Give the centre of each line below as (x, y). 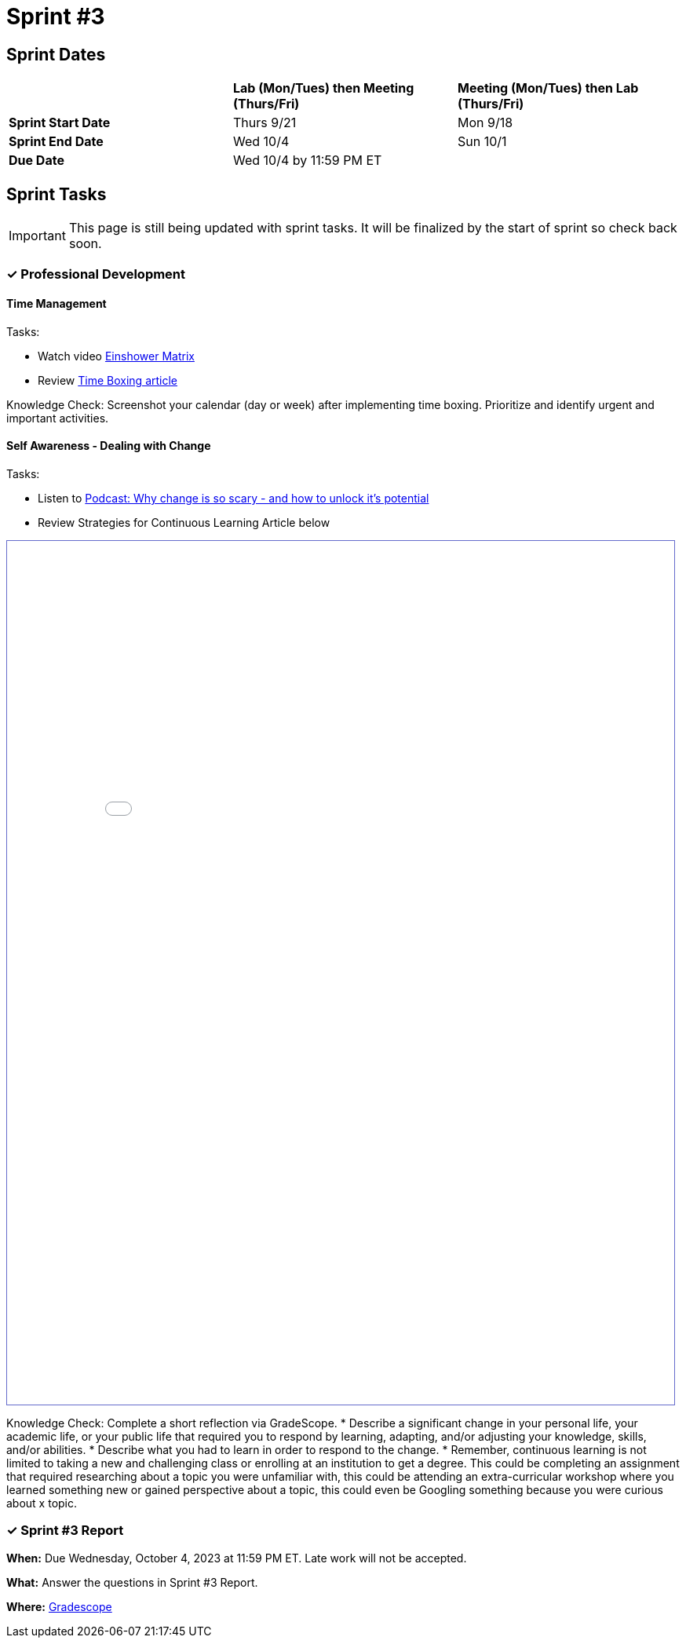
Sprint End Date (56, 142)
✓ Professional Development (96, 274)
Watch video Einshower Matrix (116, 356)
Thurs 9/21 (265, 123)
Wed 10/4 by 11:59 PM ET (307, 161)
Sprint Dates (56, 54)
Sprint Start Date (60, 123)
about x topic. (42, 1503)
